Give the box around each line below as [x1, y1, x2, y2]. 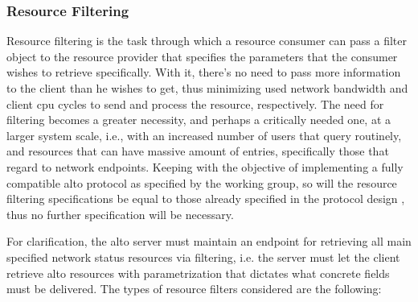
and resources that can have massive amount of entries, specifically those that [6, 143, 389, 159]
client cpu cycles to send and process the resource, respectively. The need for [6, 95, 384, 112]
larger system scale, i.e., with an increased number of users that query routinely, [6, 126, 402, 143]
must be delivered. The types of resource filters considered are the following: [6, 280, 382, 297]
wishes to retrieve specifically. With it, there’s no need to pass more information [6, 64, 401, 81]
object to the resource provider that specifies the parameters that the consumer [6, 48, 398, 64]
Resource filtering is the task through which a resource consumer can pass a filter [6, 32, 407, 49]
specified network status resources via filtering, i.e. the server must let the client [6, 248, 400, 265]
